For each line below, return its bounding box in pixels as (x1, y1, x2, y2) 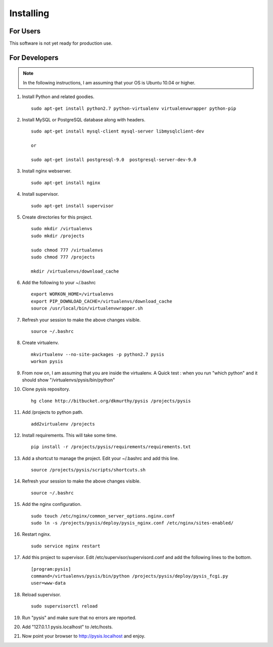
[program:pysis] (31, 566, 71, 572)
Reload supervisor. (22, 591, 61, 597)
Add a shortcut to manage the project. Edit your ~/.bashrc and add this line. (22, 455, 179, 461)
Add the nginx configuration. (22, 501, 82, 507)
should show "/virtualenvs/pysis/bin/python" (22, 377, 115, 383)
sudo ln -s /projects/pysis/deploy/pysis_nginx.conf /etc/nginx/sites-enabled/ (31, 520, 234, 526)
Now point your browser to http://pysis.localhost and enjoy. (22, 633, 146, 639)
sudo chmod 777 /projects (31, 254, 96, 260)
